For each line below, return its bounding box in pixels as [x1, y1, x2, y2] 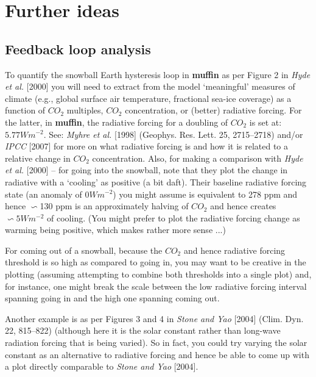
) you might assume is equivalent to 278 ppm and [113, 187, 298, 200]
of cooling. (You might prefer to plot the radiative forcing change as [47, 211, 300, 224]
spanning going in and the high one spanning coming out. [5, 292, 220, 304]
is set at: [249, 115, 282, 128]
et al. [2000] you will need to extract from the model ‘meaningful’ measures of [5, 80, 295, 93]
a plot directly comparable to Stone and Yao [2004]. [5, 360, 198, 373]
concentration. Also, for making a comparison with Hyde [92, 151, 303, 164]
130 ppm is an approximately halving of [40, 199, 189, 212]
